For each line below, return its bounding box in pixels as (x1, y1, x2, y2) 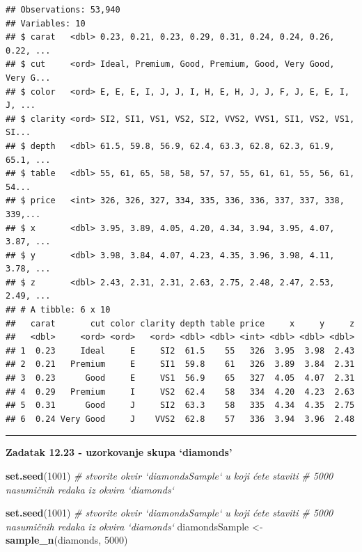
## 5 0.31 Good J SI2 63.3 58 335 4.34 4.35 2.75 (6, 400, 355, 411)
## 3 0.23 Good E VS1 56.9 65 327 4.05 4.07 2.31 (6, 373, 355, 384)
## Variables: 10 (6, 18, 86, 29)
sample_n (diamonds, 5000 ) (6, 533, 128, 547)
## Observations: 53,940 (6, 5, 120, 15)
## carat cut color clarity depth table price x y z (6, 318, 355, 329)
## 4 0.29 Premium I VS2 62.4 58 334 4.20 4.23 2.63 (6, 386, 355, 397)
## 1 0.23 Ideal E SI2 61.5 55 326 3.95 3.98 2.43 (6, 345, 355, 356)
